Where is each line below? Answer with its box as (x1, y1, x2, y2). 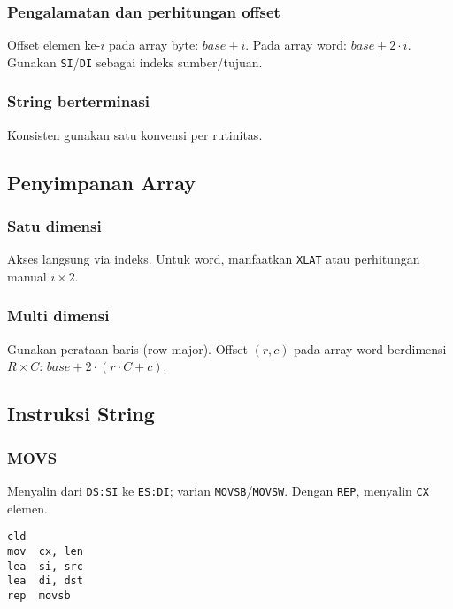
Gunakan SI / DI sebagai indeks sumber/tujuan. (7, 52, 263, 71)
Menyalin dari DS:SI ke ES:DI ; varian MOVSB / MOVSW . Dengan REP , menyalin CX (7, 481, 429, 499)
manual (7, 266, 47, 285)
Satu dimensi (7, 214, 102, 236)
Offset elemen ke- (7, 35, 101, 54)
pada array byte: (108, 35, 199, 54)
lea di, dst (7, 574, 83, 588)
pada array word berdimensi (294, 339, 447, 358)
